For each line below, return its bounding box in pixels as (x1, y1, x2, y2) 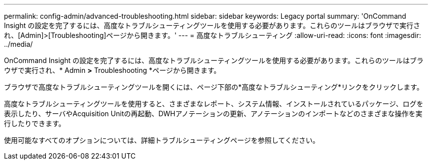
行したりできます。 (4, 119, 66, 128)
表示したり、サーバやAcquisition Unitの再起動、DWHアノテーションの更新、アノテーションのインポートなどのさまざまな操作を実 (4, 109, 423, 118)
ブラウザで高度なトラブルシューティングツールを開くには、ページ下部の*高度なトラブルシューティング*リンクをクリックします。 (4, 83, 424, 91)
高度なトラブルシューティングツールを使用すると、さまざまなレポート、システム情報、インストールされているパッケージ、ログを (4, 99, 424, 108)
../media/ (4, 40, 33, 48)
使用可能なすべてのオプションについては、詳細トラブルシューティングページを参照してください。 (4, 136, 320, 144)
